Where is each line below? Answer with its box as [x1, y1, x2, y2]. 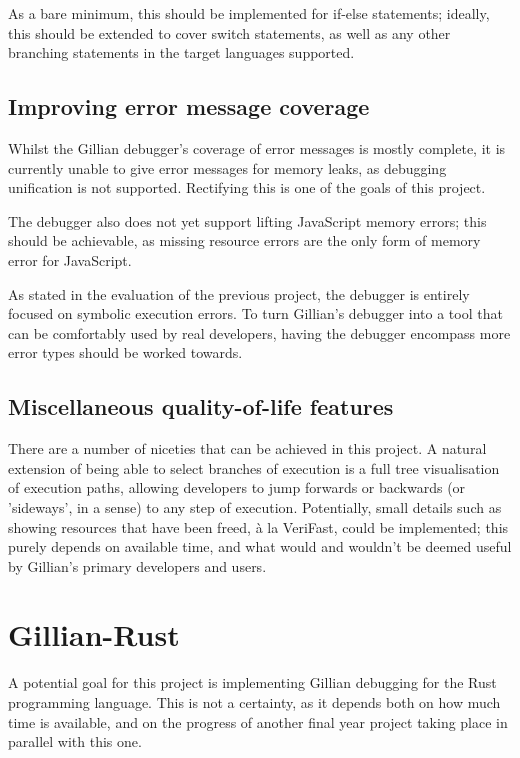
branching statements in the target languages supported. [8, 42, 355, 63]
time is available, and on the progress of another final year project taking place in [8, 711, 508, 732]
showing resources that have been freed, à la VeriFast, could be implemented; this [8, 516, 509, 537]
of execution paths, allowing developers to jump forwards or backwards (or [8, 477, 466, 498]
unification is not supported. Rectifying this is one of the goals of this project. [8, 177, 486, 198]
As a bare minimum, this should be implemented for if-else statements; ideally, [8, 3, 490, 23]
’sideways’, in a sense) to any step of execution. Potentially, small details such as [8, 496, 502, 517]
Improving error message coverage [8, 91, 370, 122]
